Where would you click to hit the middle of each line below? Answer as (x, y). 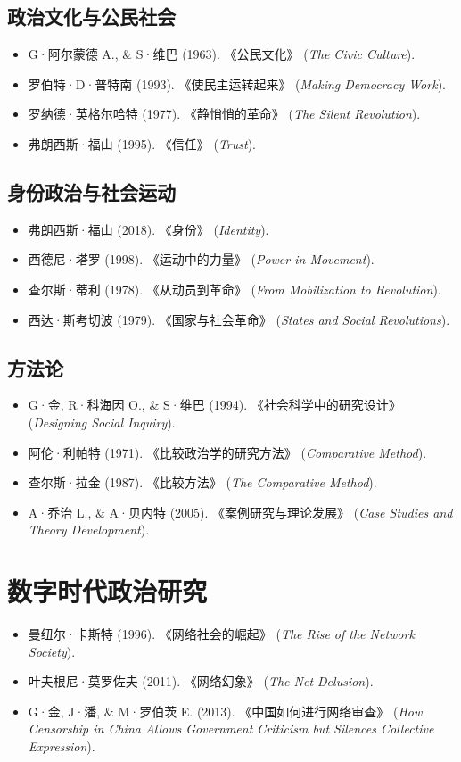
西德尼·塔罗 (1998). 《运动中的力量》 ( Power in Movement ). (201, 259)
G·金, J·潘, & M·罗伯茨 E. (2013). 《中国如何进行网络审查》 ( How (225, 711)
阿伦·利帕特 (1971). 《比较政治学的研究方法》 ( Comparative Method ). (227, 452)
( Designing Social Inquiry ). (102, 422)
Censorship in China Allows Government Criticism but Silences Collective (231, 729)
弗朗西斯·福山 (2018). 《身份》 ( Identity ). (148, 229)
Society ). (52, 651)
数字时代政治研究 (107, 591)
